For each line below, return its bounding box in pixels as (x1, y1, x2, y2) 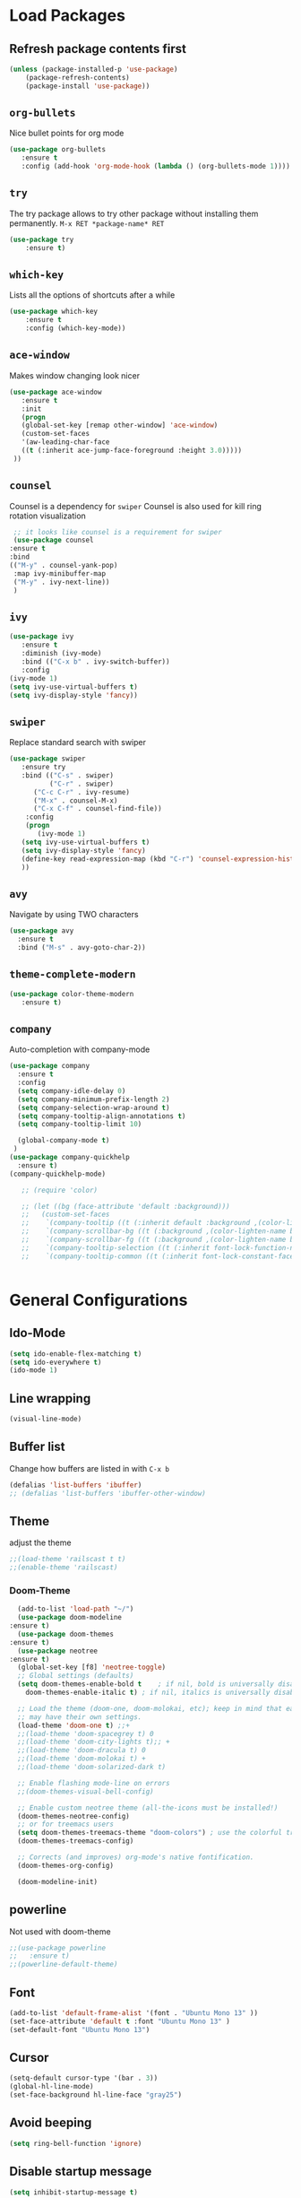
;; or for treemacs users (17, 1820, 115, 1829)
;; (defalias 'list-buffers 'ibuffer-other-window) (9, 1489, 206, 1498)
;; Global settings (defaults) (17, 1672, 134, 1681)
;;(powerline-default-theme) (9, 1960, 118, 1969)
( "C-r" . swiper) (48, 779, 115, 788)
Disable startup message (9, 2164, 152, 2179)
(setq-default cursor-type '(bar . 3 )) (9, 2073, 159, 2083)
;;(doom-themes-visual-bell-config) (17, 1786, 154, 1796)
